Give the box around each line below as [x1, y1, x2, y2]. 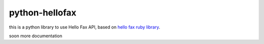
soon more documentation [9, 33, 63, 39]
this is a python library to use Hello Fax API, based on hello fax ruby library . [9, 24, 160, 30]
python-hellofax [9, 7, 77, 18]
